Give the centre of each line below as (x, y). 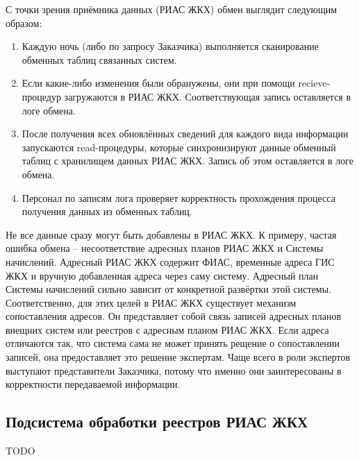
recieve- (314, 83)
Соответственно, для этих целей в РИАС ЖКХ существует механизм (151, 302)
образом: (24, 23)
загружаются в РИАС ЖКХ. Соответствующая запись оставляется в (208, 96)
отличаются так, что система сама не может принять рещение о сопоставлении (173, 343)
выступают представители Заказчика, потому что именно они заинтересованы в (174, 370)
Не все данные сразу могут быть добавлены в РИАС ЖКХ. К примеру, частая (171, 234)
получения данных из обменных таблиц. (107, 211)
